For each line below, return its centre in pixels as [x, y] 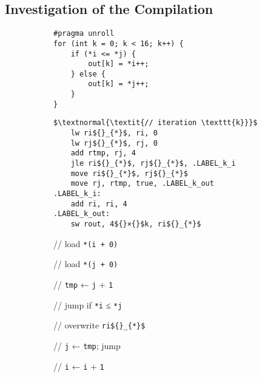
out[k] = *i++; [119, 64]
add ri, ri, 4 [99, 204]
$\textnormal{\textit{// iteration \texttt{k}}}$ [156, 123]
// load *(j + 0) [86, 264]
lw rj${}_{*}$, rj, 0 [114, 143]
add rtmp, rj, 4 [103, 153]
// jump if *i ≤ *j [88, 304]
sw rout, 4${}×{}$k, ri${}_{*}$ [136, 224]
